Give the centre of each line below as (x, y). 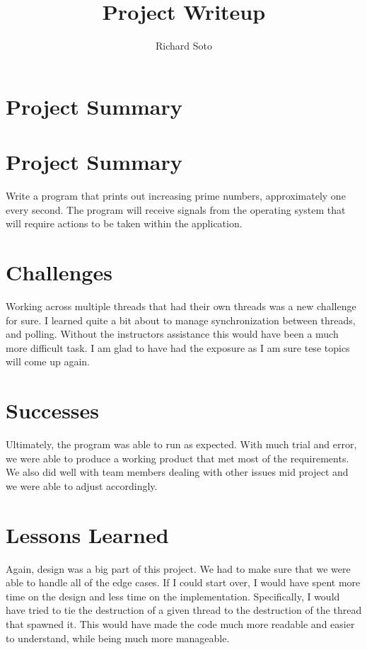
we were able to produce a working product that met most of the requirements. (177, 458)
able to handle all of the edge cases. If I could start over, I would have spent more (183, 582)
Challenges (59, 272)
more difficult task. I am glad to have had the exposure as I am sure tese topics (178, 347)
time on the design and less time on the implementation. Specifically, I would (173, 596)
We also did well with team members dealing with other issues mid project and (177, 472)
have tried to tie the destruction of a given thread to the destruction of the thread (184, 610)
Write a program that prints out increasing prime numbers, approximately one (176, 196)
